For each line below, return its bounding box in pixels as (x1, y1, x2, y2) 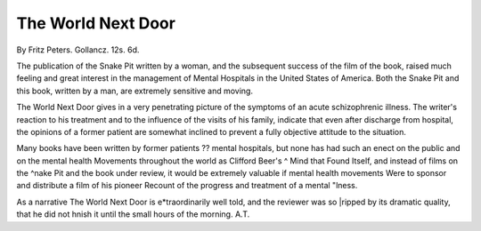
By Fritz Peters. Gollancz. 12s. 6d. (16, 44, 140, 55)
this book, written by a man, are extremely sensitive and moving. (16, 85, 254, 96)
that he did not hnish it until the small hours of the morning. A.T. (16, 209, 250, 219)
